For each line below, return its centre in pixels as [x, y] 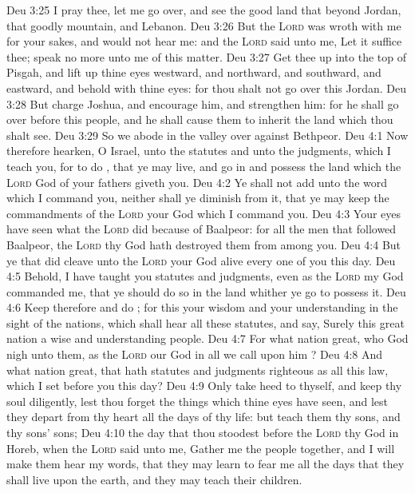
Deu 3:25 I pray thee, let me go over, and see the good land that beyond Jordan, [204, 10]
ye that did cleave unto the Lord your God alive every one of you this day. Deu [201, 260]
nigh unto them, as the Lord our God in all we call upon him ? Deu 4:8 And [195, 354]
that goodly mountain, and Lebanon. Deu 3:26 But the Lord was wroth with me [204, 25]
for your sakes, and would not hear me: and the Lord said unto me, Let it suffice [204, 41]
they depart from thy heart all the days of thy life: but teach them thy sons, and [204, 417]
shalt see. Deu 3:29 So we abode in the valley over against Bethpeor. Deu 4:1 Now [207, 135]
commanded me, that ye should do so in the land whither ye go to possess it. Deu [206, 291]
